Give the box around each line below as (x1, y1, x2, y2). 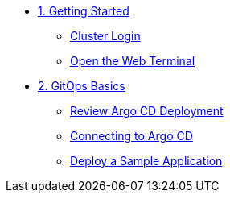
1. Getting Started (38, 4, 129, 18)
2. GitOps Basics (38, 79, 125, 93)
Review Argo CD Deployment (70, 104, 224, 118)
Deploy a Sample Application (70, 154, 223, 168)
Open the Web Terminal (70, 54, 195, 68)
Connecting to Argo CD (70, 129, 193, 143)
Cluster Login (70, 29, 141, 43)
